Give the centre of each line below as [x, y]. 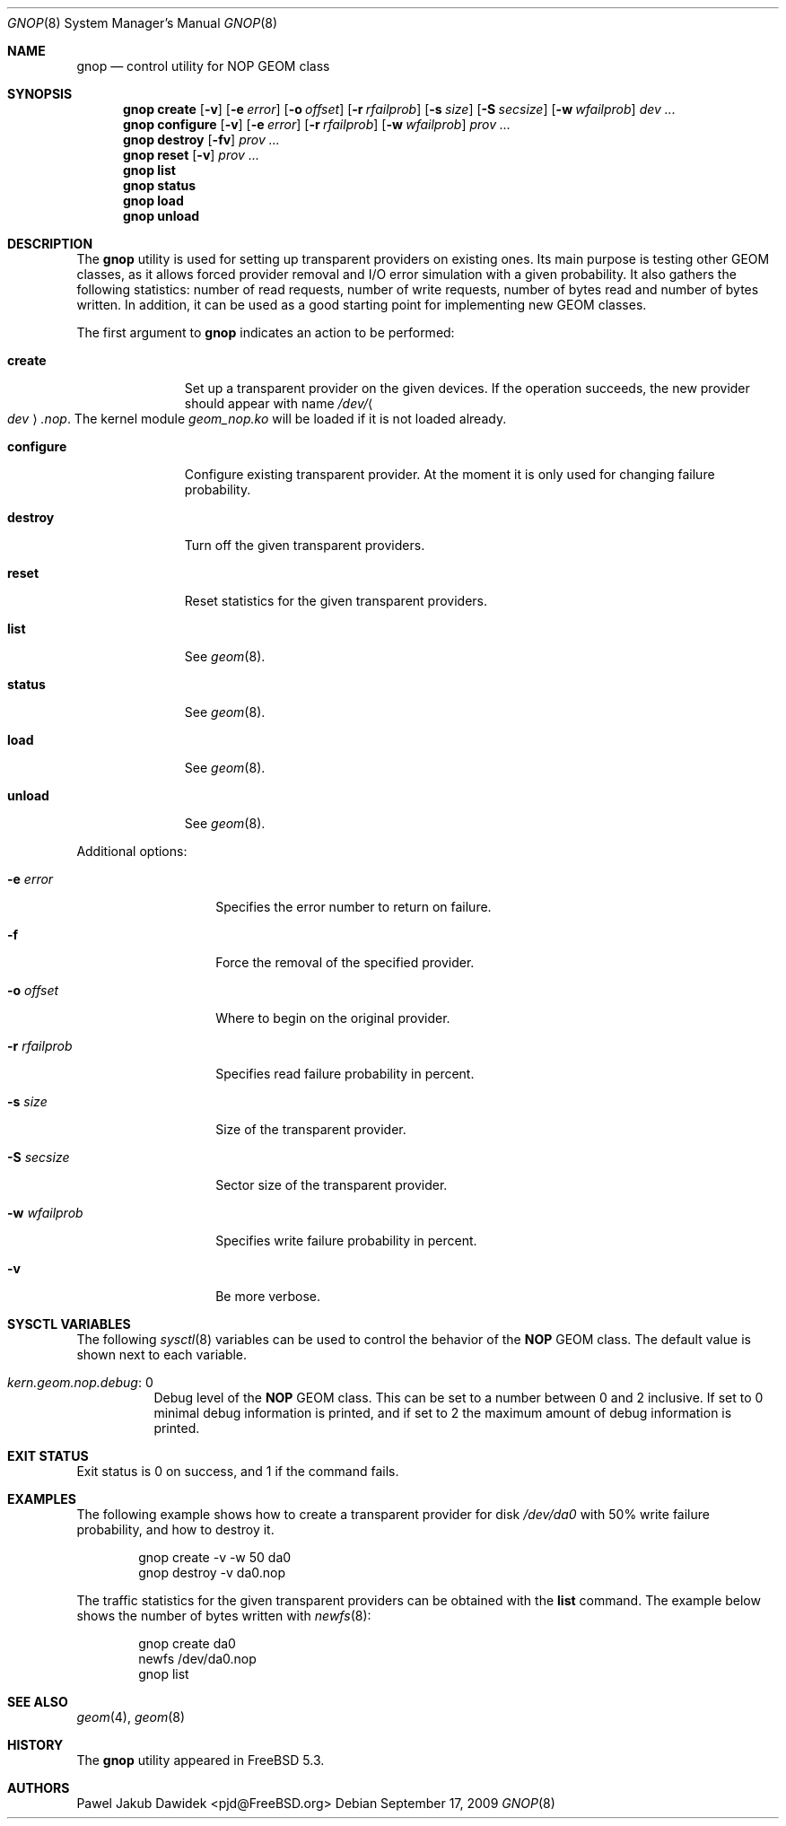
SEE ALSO [38, 1702]
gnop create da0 [187, 1643]
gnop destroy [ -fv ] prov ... [201, 140]
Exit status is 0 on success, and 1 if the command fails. [238, 1471]
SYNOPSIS [40, 94]
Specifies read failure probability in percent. [345, 1074]
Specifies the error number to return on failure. [354, 907]
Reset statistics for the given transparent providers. [336, 601]
